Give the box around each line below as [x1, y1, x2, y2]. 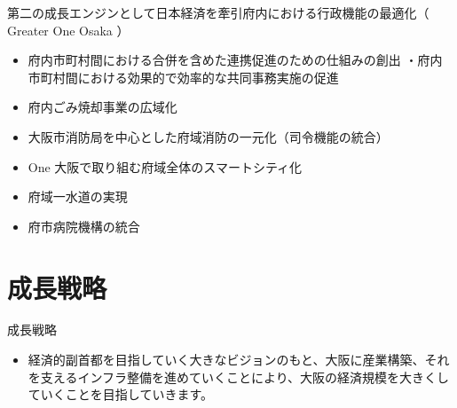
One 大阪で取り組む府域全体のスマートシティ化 [28, 157, 303, 176]
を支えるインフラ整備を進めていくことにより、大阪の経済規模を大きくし [28, 367, 450, 386]
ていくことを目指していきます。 [28, 385, 213, 404]
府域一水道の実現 [28, 187, 128, 206]
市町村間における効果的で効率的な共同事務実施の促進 [28, 67, 339, 86]
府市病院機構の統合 [28, 216, 140, 235]
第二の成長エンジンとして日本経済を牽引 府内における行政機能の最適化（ [7, 4, 429, 21]
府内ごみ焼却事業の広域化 [28, 98, 177, 116]
